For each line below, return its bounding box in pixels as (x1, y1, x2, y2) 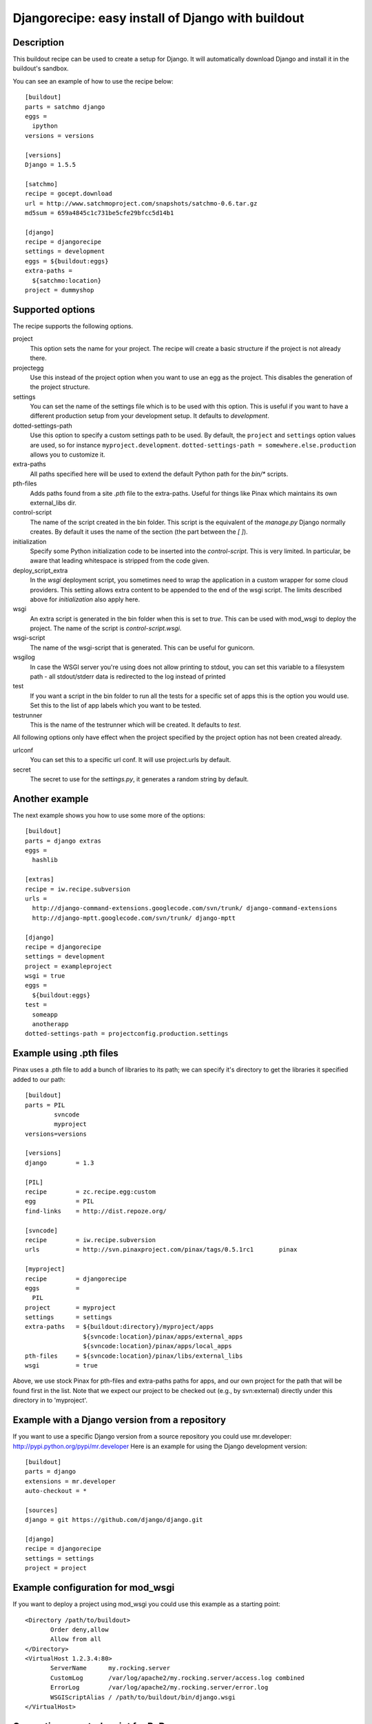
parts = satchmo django (25, 103, 105, 110)
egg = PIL (25, 1197, 94, 1205)
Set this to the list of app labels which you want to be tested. (30, 701, 202, 710)
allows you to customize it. (30, 450, 106, 459)
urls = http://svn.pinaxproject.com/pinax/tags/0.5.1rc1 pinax (25, 1245, 298, 1254)
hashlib (32, 856, 58, 864)
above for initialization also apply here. (30, 595, 141, 603)
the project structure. (30, 383, 90, 391)
